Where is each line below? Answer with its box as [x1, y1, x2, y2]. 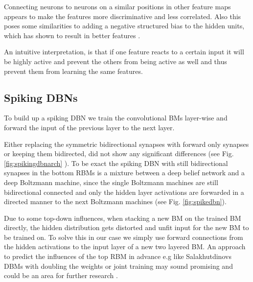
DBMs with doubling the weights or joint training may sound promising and [4, 260, 233, 271]
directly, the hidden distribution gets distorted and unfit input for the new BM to [4, 222, 249, 233]
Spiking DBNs [4, 90, 78, 105]
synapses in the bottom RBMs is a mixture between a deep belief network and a [4, 167, 245, 178]
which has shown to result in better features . [4, 30, 140, 40]
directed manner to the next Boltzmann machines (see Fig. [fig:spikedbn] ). [4, 196, 227, 207]
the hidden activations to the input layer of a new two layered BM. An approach [4, 241, 246, 252]
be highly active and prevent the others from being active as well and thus [4, 56, 227, 66]
